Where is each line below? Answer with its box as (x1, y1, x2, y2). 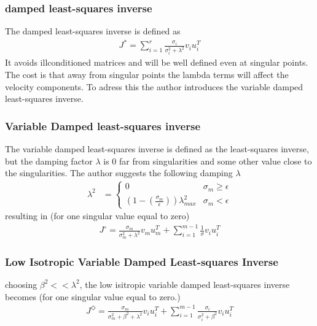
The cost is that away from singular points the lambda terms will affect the (5, 68, 289, 81)
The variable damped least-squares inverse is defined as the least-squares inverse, (5, 142, 309, 155)
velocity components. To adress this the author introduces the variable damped (5, 80, 303, 93)
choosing (5, 277, 37, 290)
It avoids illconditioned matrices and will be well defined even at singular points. (5, 56, 308, 69)
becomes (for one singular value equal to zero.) (5, 290, 181, 303)
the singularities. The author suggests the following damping (5, 166, 233, 179)
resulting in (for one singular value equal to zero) (5, 209, 190, 222)
